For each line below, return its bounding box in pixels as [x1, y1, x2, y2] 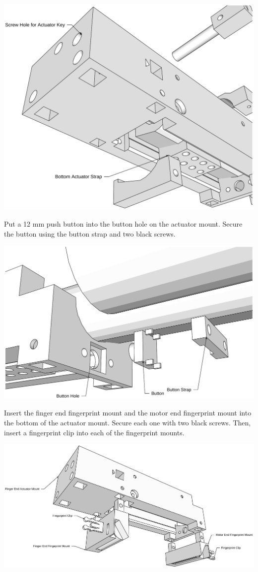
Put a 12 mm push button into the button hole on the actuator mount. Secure [4, 219, 243, 229]
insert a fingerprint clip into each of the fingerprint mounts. [4, 427, 185, 437]
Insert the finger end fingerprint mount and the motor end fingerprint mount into [4, 408, 252, 418]
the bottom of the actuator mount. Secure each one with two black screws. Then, [4, 417, 251, 427]
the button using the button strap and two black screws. [4, 228, 176, 239]
